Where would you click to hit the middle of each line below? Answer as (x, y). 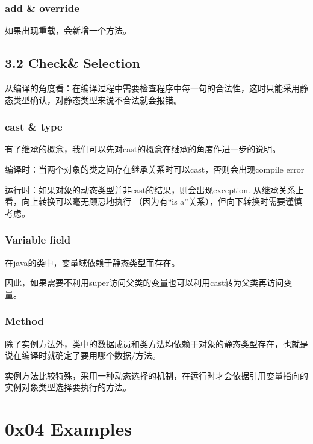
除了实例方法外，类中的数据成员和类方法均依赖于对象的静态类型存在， (144, 343)
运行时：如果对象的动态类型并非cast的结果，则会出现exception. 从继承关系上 (154, 189)
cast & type (34, 127)
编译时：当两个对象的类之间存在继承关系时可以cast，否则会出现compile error (155, 169)
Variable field (38, 240)
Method (24, 321)
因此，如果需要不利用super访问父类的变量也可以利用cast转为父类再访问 (144, 282)
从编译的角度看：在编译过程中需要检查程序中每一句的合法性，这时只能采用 (152, 88)
